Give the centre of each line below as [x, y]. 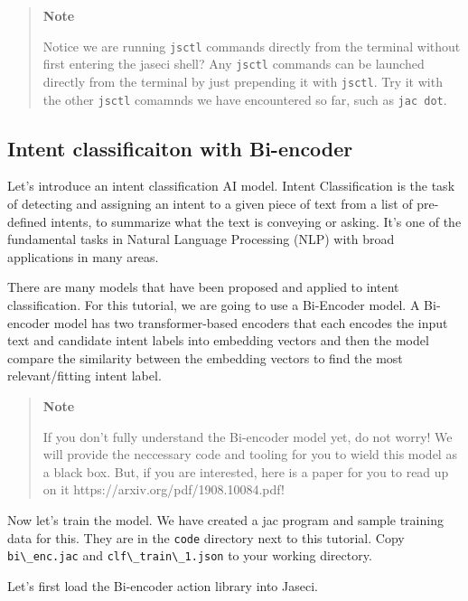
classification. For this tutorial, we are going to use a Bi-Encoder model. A [214, 304]
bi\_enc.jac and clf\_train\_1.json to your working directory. [190, 555]
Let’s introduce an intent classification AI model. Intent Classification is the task [231, 186]
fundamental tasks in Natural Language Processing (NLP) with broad [201, 239]
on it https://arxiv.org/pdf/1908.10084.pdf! [164, 489]
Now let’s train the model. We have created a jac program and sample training [225, 519]
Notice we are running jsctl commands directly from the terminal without [252, 46]
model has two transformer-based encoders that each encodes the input [251, 322]
